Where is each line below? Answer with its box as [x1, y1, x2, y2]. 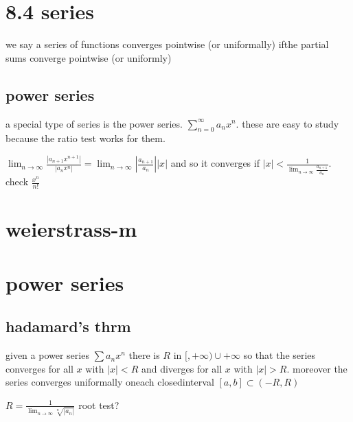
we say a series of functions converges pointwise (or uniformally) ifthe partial [5, 37, 329, 51]
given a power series [5, 348, 89, 362]
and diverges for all [141, 361, 223, 375]
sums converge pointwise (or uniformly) [5, 50, 172, 65]
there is [128, 348, 160, 362]
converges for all [5, 361, 73, 375]
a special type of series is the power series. [5, 116, 183, 130]
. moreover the [286, 361, 348, 375]
